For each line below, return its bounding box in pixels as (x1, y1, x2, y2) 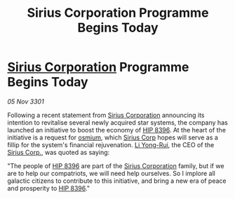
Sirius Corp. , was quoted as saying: (7, 148, 110, 156)
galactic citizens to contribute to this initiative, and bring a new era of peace (7, 177, 227, 185)
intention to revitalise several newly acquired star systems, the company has (7, 118, 228, 127)
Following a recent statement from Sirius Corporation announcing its (7, 111, 205, 119)
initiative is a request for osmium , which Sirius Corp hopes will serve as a (7, 133, 219, 142)
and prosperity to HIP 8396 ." (7, 184, 90, 192)
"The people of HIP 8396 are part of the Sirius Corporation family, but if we (7, 161, 224, 170)
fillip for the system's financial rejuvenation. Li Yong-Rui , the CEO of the (7, 140, 215, 149)
